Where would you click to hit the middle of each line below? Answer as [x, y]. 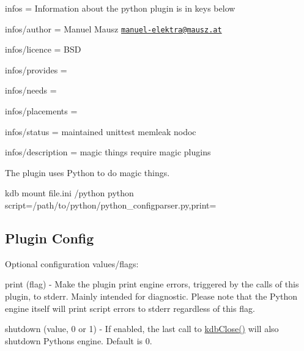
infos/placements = [41, 111]
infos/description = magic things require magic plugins [108, 152]
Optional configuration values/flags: [72, 263]
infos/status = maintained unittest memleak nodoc [101, 131]
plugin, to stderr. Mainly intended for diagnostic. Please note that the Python [151, 296]
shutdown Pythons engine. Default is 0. [79, 340]
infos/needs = [31, 90]
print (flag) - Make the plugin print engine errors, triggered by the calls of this [152, 284]
